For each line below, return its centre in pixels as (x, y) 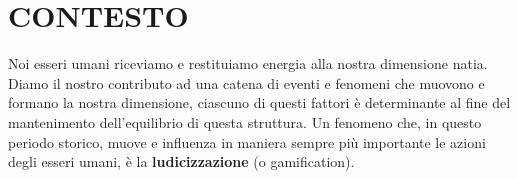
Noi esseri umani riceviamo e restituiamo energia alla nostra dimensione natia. (248, 63)
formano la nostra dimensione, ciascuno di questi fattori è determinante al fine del (259, 102)
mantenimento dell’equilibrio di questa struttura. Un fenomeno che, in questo (245, 121)
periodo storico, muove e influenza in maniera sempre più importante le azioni (247, 141)
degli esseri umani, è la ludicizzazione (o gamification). (181, 161)
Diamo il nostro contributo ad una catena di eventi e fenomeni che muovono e (246, 82)
